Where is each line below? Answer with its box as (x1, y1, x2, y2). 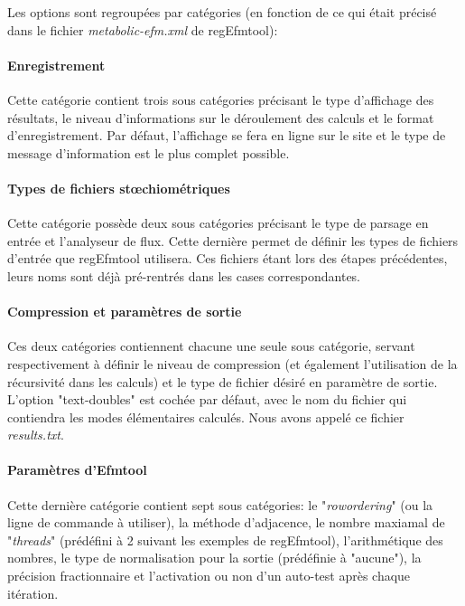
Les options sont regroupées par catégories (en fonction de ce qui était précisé (7, 3, 437, 21)
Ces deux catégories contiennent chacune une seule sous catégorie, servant (7, 336, 415, 355)
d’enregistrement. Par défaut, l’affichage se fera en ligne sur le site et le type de (7, 126, 446, 145)
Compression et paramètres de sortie (7, 302, 242, 321)
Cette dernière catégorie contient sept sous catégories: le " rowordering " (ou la (7, 495, 433, 514)
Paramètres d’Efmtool (7, 460, 147, 479)
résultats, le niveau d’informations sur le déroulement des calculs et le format (7, 108, 434, 127)
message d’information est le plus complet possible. (7, 143, 290, 162)
